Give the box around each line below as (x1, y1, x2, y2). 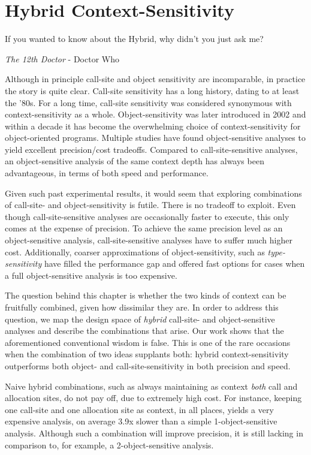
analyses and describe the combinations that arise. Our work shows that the (5, 324, 284, 337)
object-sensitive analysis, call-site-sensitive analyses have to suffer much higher (5, 234, 292, 246)
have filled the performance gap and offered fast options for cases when (44, 257, 305, 270)
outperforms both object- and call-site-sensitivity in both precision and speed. (5, 359, 291, 372)
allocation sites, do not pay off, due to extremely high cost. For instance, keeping (5, 391, 302, 404)
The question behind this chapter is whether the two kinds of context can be (5, 289, 286, 302)
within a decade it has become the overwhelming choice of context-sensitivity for (5, 119, 301, 132)
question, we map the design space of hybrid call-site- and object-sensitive (5, 312, 275, 325)
